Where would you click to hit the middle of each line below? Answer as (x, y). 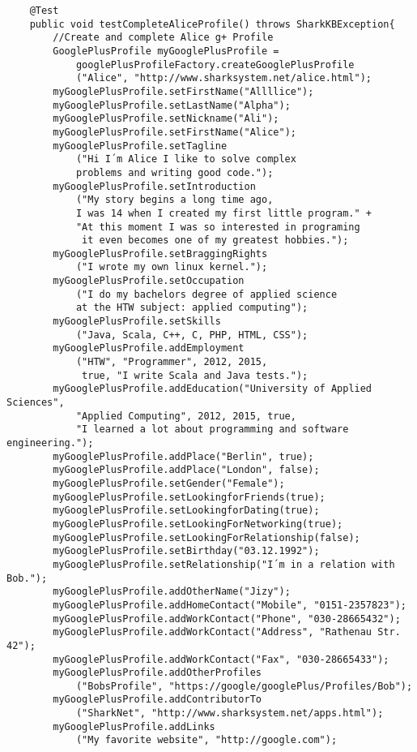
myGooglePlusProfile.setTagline (140, 146)
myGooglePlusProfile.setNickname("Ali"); (166, 119)
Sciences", (36, 403)
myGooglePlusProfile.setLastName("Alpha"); (172, 105)
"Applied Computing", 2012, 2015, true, (186, 416)
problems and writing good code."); (174, 172)
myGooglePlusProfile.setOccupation (149, 281)
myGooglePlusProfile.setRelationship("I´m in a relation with (224, 564)
